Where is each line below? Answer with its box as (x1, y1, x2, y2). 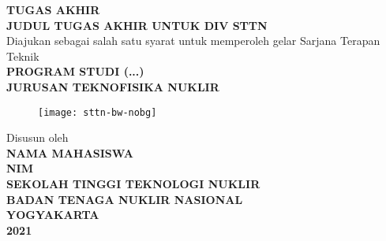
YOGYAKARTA (6, 206, 99, 223)
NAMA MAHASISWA (6, 144, 133, 161)
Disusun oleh (6, 129, 69, 146)
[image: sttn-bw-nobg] (38, 106, 157, 118)
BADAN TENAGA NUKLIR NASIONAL (6, 191, 243, 207)
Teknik (6, 47, 39, 64)
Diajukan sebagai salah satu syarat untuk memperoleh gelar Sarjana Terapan (6, 32, 380, 49)
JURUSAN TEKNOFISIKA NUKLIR (6, 78, 219, 95)
